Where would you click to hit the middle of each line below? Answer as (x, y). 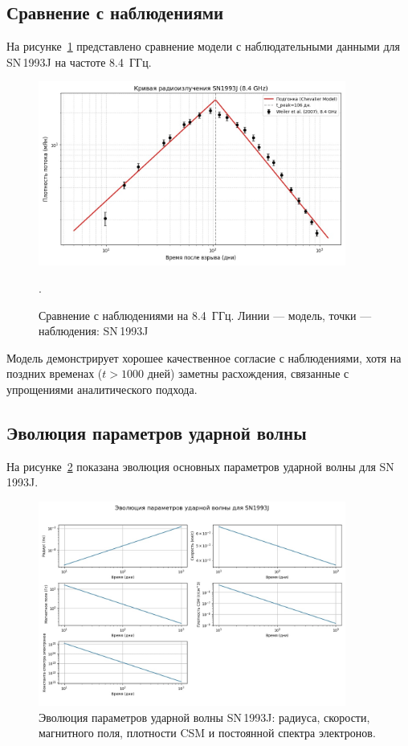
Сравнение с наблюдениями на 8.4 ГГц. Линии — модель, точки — (205, 315)
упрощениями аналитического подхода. (102, 389)
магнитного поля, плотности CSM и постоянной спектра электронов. (207, 733)
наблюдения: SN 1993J (94, 331)
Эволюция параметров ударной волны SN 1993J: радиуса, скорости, (204, 717)
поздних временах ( (55, 373)
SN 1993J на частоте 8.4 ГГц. (79, 61)
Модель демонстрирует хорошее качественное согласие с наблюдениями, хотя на (204, 357)
